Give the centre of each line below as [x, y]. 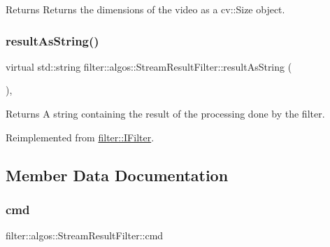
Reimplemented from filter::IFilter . [80, 137]
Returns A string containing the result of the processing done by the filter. [165, 113]
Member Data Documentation [117, 175]
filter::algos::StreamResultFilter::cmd [85, 235]
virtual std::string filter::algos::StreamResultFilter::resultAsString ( [149, 66]
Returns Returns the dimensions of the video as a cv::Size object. [145, 9]
